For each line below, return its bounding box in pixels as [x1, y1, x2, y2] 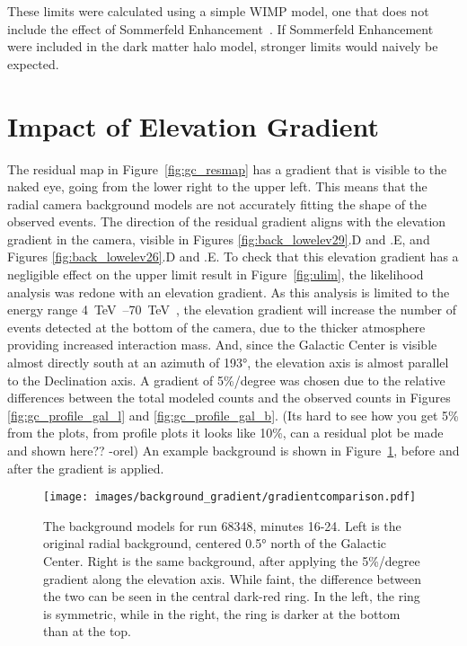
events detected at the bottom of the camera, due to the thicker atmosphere [7, 317, 426, 336]
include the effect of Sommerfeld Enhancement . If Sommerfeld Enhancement [7, 19, 434, 38]
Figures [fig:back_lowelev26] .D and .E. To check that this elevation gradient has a [7, 247, 459, 266]
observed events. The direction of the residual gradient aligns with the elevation [7, 212, 446, 231]
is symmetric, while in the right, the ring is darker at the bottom [43, 604, 401, 623]
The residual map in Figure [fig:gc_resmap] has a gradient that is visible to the [7, 159, 447, 178]
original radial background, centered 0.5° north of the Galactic [43, 534, 387, 553]
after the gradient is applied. [7, 458, 164, 477]
